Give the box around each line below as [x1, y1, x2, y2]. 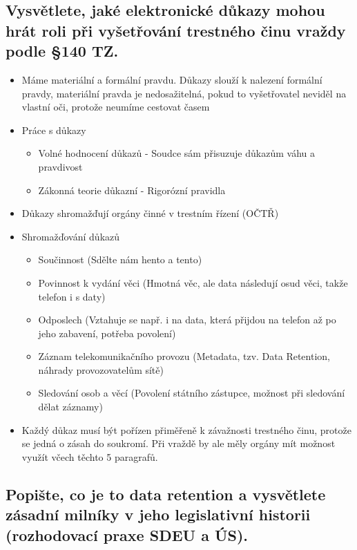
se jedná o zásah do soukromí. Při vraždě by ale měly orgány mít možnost [21, 436, 336, 451]
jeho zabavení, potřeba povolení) [38, 325, 176, 340]
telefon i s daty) [38, 289, 106, 303]
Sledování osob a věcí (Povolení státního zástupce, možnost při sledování [38, 386, 345, 400]
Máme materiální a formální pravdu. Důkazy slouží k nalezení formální [21, 72, 322, 86]
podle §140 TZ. [6, 40, 119, 61]
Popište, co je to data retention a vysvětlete [6, 483, 326, 504]
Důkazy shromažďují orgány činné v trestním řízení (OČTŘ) [21, 206, 279, 220]
